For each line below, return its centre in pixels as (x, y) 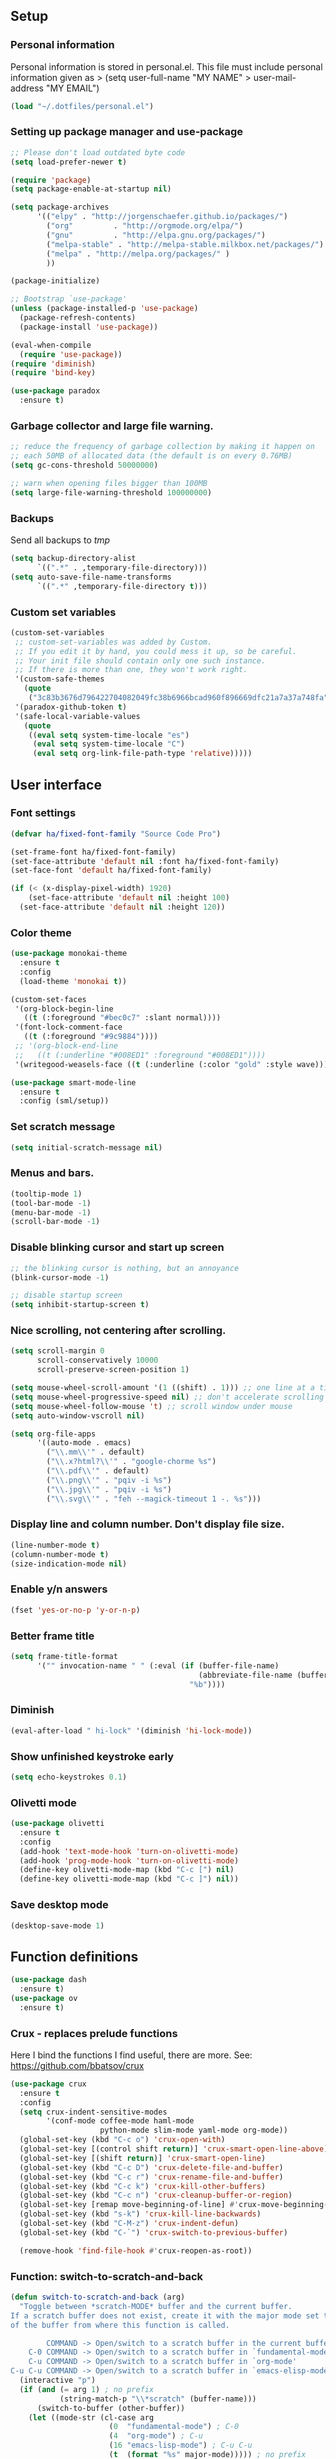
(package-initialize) (55, 281)
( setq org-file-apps (53, 1434)
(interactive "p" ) (58, 2380)
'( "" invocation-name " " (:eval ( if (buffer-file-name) (158, 1665)
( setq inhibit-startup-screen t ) (80, 1305)
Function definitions (74, 1956)
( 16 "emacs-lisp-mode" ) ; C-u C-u (180, 2445)
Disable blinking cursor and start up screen (117, 1247)
